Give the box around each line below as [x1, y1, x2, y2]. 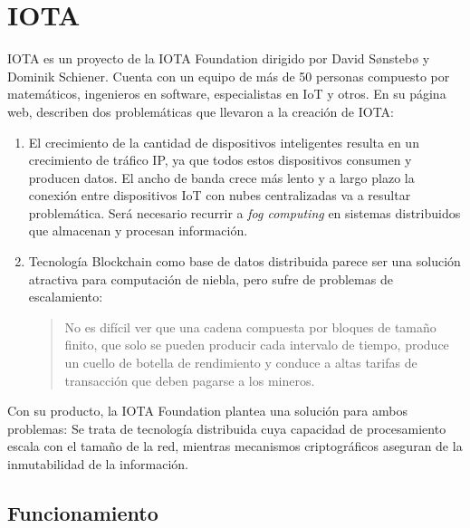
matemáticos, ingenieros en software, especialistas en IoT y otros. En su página [7, 84, 446, 103]
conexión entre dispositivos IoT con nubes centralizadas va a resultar [28, 186, 411, 205]
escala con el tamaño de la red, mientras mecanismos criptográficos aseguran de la [7, 437, 463, 456]
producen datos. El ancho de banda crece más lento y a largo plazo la [28, 168, 415, 187]
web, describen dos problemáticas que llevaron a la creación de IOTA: [7, 101, 394, 120]
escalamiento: [28, 287, 103, 306]
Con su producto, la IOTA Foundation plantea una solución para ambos [7, 401, 408, 420]
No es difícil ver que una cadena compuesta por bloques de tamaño [64, 317, 436, 336]
